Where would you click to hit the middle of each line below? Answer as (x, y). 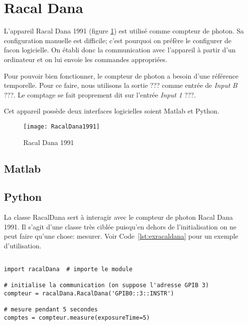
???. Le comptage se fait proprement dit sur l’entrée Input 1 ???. (100, 94)
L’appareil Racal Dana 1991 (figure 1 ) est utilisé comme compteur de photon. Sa (124, 31)
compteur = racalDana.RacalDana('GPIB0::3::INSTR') (89, 294)
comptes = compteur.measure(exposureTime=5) (77, 318)
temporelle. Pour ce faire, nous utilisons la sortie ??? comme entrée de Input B (121, 85)
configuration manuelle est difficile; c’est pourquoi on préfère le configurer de (118, 40)
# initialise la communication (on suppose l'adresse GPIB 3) (107, 285)
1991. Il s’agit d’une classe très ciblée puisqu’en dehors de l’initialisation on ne (120, 226)
